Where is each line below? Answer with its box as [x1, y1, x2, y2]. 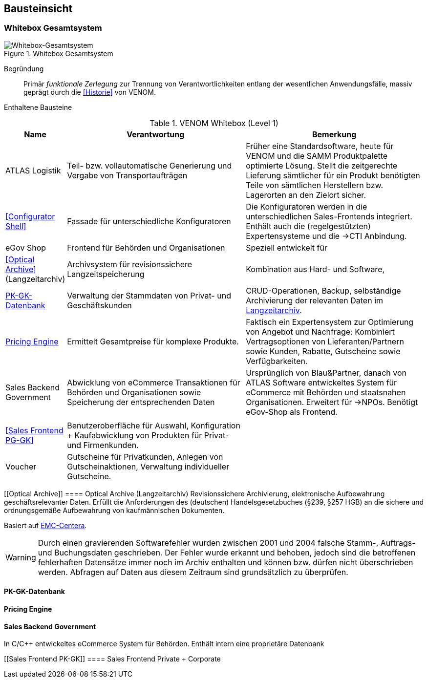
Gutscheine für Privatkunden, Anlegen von [67, 451, 223, 462]
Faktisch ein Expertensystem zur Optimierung [246, 317, 414, 327]
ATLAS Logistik [5, 165, 61, 175]
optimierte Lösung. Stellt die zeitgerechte [246, 160, 398, 170]
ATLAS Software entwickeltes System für [246, 377, 397, 387]
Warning [5, 552, 36, 562]
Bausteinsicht [4, 2, 73, 15]
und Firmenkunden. [67, 440, 139, 450]
